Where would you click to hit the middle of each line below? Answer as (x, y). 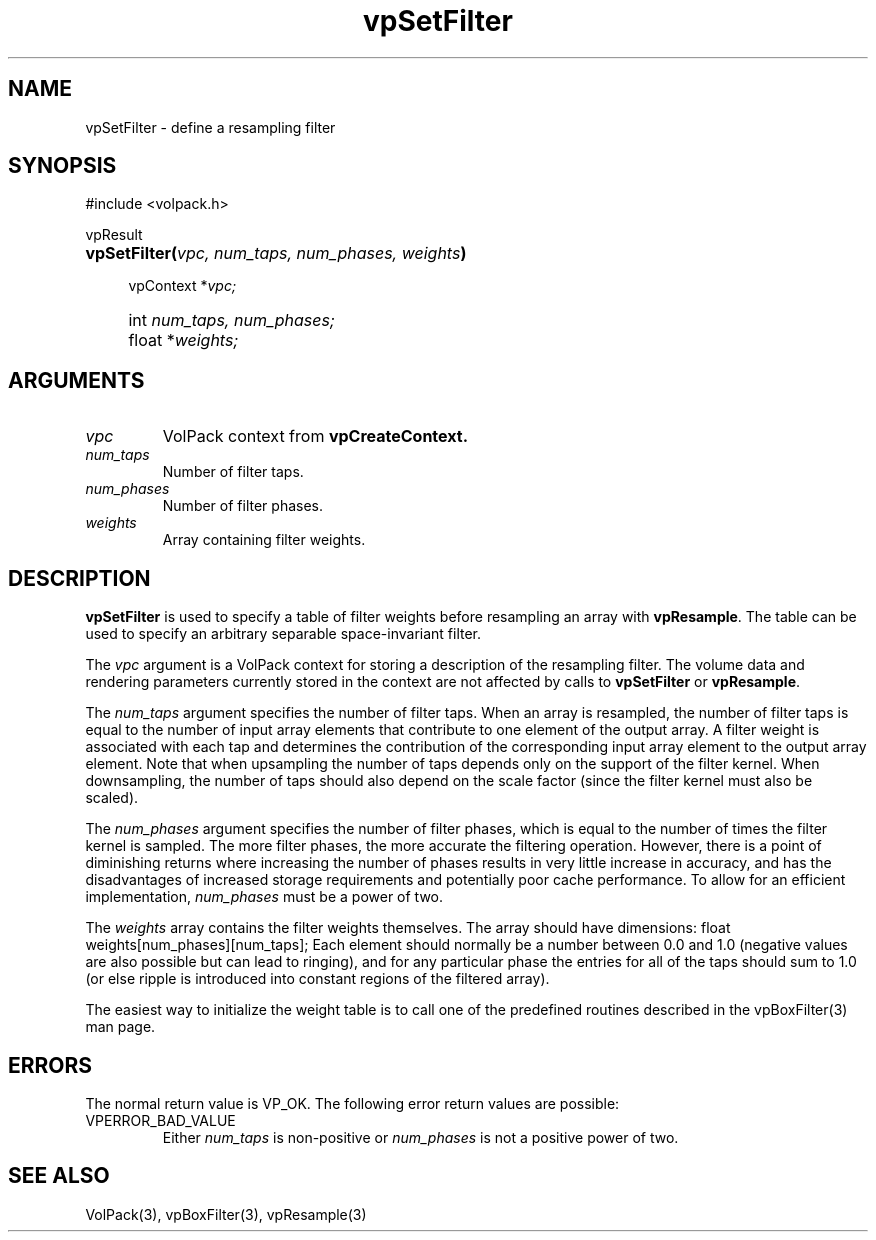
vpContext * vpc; (182, 286)
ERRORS (50, 1065)
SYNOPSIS (62, 166)
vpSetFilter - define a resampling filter (210, 127)
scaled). (112, 798)
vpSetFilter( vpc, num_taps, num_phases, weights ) (276, 253)
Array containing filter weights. (264, 540)
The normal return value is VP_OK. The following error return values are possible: (352, 1103)
